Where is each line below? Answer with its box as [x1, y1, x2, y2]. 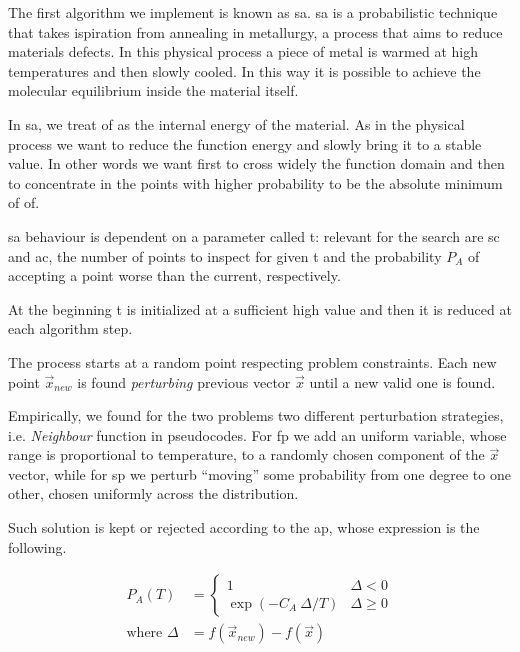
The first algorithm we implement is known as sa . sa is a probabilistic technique [8, 2, 498, 22]
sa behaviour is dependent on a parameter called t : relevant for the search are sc [8, 225, 500, 246]
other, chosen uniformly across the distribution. [8, 483, 299, 504]
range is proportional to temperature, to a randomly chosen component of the [8, 444, 485, 465]
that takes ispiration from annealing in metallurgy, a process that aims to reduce [8, 21, 503, 42]
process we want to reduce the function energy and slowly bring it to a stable [8, 133, 482, 154]
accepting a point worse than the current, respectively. [8, 265, 341, 286]
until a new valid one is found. [309, 371, 496, 392]
